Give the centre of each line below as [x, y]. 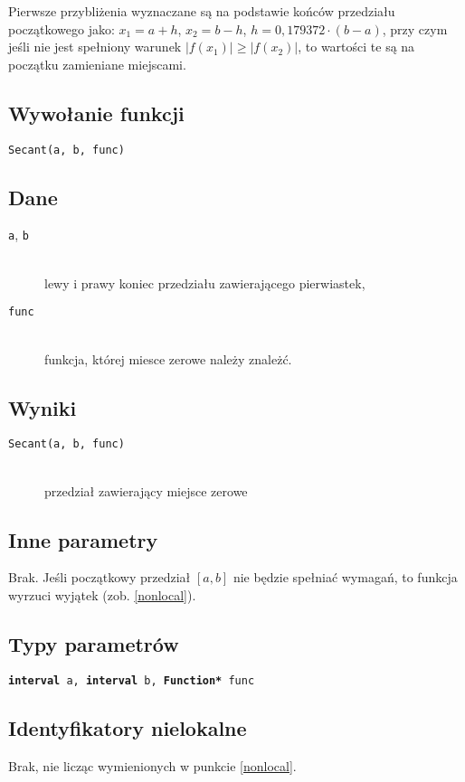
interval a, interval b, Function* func [132, 680]
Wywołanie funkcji [96, 113]
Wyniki [43, 407]
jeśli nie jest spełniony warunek [95, 47]
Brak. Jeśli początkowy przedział [100, 577]
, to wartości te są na [356, 47]
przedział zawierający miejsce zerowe [146, 490]
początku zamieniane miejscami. [97, 64]
